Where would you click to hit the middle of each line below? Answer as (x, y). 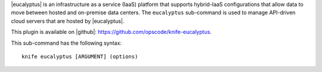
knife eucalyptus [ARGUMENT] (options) (80, 56)
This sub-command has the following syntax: (66, 43)
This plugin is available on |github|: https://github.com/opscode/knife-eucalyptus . (111, 32)
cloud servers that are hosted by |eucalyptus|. (68, 21)
